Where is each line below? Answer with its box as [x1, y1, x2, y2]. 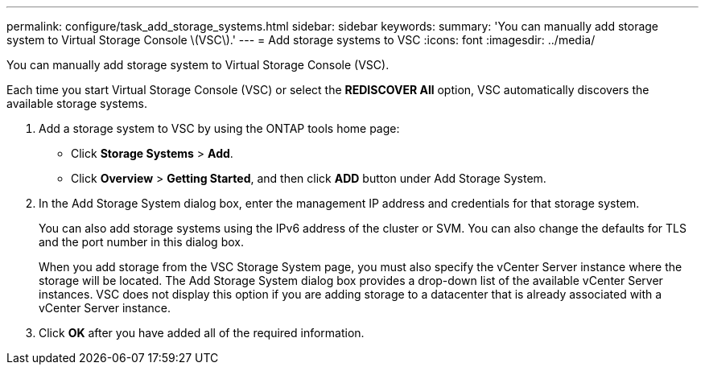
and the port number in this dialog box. [39, 235, 244, 249]
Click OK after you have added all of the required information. [39, 326, 365, 340]
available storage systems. [6, 97, 148, 110]
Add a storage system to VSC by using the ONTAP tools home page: [39, 122, 400, 135]
